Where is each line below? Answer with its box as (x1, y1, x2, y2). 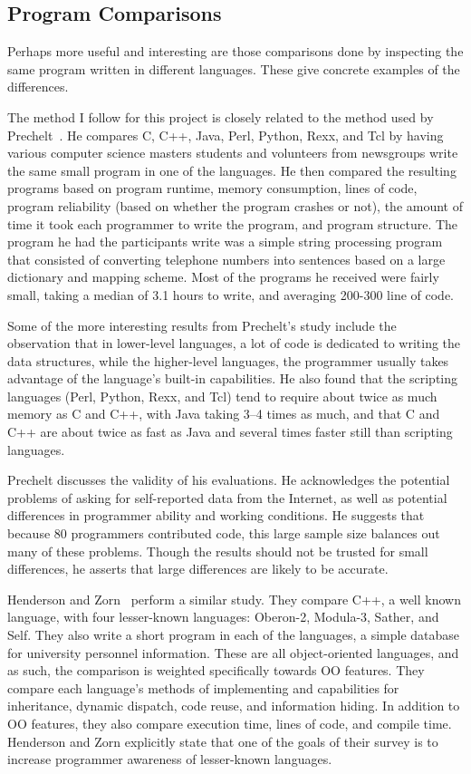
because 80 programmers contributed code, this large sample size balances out (7, 524, 440, 543)
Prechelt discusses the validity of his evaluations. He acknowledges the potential (7, 470, 450, 489)
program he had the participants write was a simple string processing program (7, 232, 443, 251)
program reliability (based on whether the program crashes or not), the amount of (7, 196, 464, 215)
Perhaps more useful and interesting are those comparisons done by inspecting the (7, 42, 464, 61)
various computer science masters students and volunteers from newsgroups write (7, 143, 458, 162)
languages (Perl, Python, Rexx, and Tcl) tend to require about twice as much (7, 386, 437, 405)
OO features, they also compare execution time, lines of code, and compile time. (7, 713, 452, 732)
